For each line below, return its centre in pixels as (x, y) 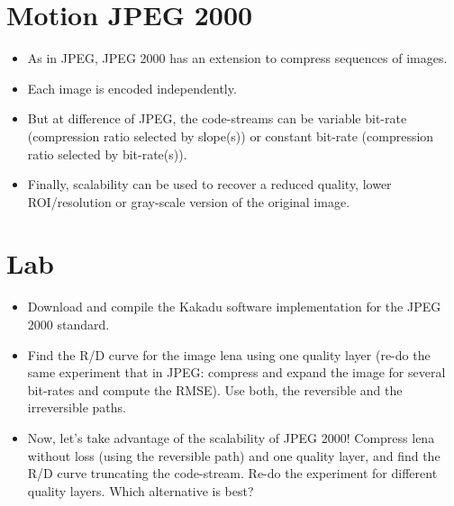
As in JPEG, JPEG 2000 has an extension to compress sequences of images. (237, 58)
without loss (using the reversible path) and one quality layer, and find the (234, 455)
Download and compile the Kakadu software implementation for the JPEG (234, 307)
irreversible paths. (77, 407)
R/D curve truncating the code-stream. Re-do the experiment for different (232, 473)
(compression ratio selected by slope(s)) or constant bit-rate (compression (231, 136)
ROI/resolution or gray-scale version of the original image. (189, 201)
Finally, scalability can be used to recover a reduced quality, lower (209, 184)
